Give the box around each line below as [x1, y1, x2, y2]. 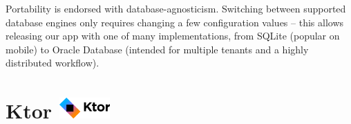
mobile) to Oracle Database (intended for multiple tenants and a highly [6, 42, 309, 56]
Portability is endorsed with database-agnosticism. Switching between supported [6, 1, 346, 15]
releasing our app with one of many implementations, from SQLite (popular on [6, 28, 340, 43]
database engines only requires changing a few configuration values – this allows [6, 15, 344, 29]
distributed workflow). [6, 55, 99, 70]
